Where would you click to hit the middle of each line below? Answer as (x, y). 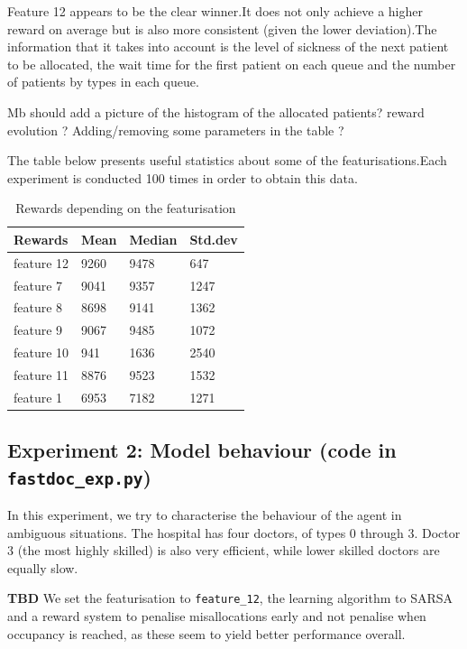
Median (153, 239)
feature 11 (41, 375)
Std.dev (214, 239)
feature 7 (38, 285)
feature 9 (38, 330)
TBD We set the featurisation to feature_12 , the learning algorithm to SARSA (230, 598)
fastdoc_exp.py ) (79, 476)
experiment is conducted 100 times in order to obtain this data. (183, 177)
